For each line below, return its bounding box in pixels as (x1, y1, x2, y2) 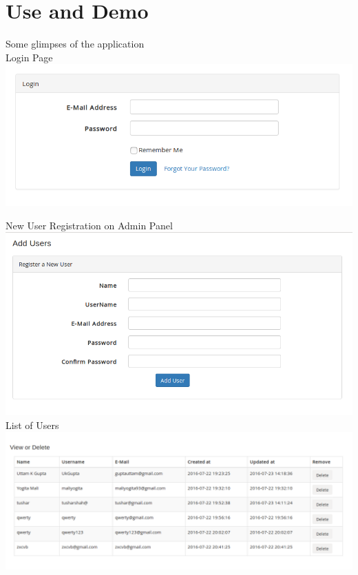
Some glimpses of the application (6, 36, 145, 51)
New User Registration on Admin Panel (6, 218, 173, 232)
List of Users (6, 417, 59, 432)
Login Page (6, 50, 53, 64)
